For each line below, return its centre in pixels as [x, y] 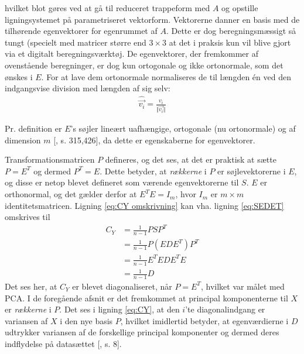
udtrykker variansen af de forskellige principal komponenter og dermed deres [142, 332]
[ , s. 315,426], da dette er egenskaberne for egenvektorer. [154, 140]
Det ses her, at [31, 286]
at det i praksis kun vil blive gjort [230, 42]
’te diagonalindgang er [225, 309]
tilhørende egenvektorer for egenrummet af [81, 31]
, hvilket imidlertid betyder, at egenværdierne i [204, 320]
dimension [23, 140]
